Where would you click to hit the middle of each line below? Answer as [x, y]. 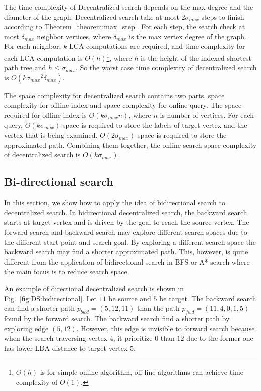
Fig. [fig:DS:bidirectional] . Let [51, 298]
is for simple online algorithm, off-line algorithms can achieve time [142, 372]
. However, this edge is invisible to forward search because [166, 328]
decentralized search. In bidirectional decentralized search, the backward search [126, 212]
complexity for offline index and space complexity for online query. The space [123, 105]
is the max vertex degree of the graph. [188, 36]
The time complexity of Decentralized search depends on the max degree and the [129, 7]
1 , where [119, 57]
